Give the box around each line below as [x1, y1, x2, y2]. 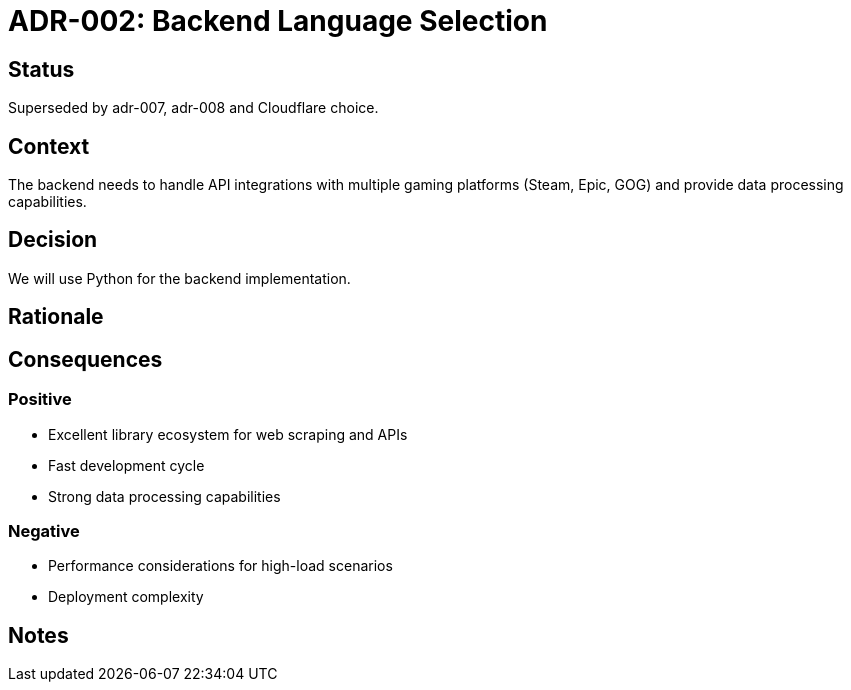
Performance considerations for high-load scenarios [48, 557, 393, 575]
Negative [8, 520, 80, 541]
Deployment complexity [48, 588, 204, 606]
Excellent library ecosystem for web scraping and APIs [48, 425, 408, 443]
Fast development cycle [48, 456, 205, 474]
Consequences [8, 346, 163, 372]
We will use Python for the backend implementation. [8, 269, 351, 287]
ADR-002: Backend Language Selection [8, 4, 548, 38]
